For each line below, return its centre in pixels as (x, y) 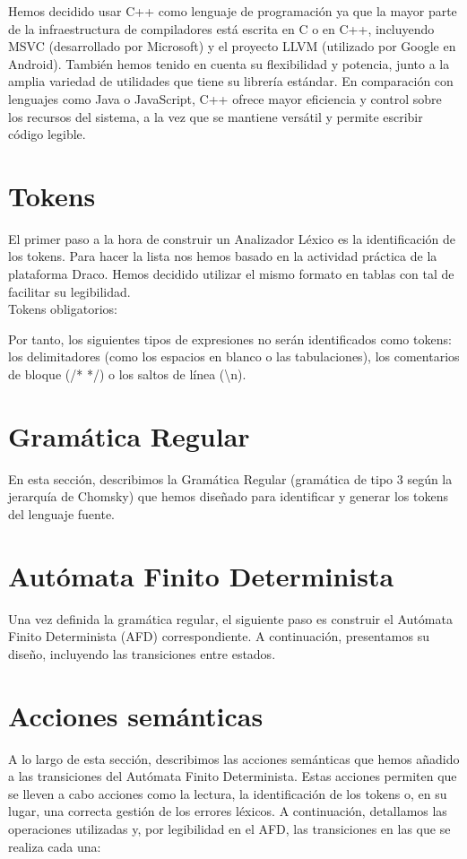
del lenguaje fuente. (62, 513)
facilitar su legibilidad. (69, 291)
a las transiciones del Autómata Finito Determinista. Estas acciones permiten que (233, 776)
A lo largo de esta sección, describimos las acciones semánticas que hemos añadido (234, 758)
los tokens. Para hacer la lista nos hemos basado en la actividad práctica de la (223, 256)
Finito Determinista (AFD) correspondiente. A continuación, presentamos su (219, 636)
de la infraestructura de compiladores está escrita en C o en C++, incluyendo (221, 28)
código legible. (47, 134)
